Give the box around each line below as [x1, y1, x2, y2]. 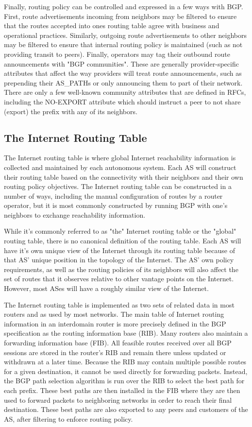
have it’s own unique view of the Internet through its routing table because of [4, 245, 235, 255]
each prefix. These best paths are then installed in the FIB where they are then [4, 385, 240, 395]
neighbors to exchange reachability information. [4, 209, 146, 220]
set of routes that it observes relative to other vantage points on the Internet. [4, 273, 234, 284]
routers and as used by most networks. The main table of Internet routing [4, 309, 224, 319]
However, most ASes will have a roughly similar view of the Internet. [4, 283, 209, 293]
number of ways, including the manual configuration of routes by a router [4, 190, 223, 201]
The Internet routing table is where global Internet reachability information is [4, 153, 236, 163]
